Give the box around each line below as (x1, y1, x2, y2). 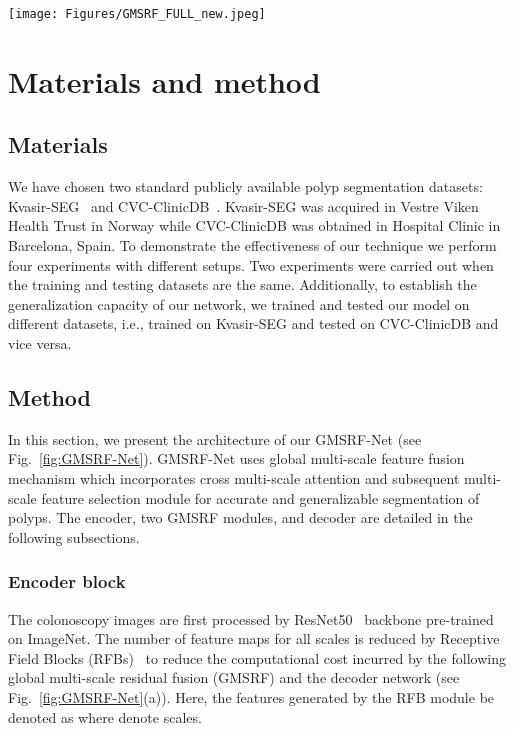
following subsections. (8, 526, 140, 547)
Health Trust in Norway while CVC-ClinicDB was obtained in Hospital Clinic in (8, 215, 501, 236)
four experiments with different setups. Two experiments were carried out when (8, 254, 494, 275)
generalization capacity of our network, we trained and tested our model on (8, 293, 470, 314)
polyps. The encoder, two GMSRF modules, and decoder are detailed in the (8, 507, 473, 528)
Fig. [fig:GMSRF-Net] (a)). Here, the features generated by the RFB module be (8, 686, 495, 707)
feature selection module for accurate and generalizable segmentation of (41, 487, 480, 508)
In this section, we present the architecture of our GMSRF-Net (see (8, 428, 422, 449)
